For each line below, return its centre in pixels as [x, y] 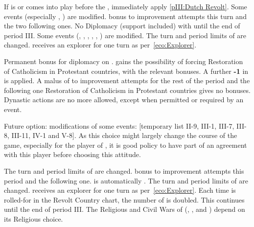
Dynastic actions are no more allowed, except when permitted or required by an [124, 100]
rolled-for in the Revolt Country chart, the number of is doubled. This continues [124, 199]
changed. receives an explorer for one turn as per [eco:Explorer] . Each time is [120, 190]
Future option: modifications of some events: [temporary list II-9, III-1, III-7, [119, 125]
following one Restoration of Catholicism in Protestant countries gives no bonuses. [127, 90]
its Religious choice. [34, 218]
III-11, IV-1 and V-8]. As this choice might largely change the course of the [124, 135]
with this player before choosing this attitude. [72, 154]
